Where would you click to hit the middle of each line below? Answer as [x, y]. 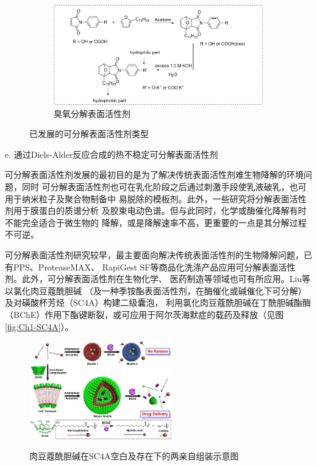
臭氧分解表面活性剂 [92, 113]
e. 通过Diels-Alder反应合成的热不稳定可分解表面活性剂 [112, 154]
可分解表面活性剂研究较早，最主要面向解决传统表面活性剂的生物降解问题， [154, 254]
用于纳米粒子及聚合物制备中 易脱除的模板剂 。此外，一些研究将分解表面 [147, 198]
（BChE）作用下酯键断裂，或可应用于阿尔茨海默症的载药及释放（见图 [144, 314]
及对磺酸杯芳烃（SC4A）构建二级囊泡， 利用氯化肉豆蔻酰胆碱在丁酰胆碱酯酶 [158, 302]
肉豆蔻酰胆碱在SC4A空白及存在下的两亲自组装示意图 [134, 456]
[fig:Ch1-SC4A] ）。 [39, 326]
